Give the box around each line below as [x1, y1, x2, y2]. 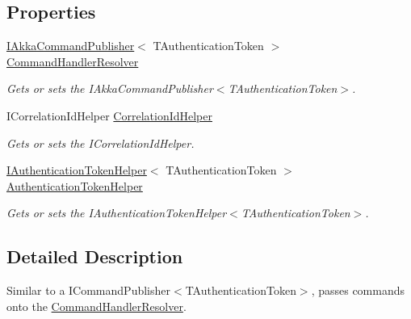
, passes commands [311, 282, 405, 299]
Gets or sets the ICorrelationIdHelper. [6, 134, 195, 151]
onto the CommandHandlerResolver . [6, 297, 187, 314]
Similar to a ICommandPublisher [6, 282, 170, 299]
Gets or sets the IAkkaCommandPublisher [6, 80, 213, 97]
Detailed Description [6, 244, 183, 269]
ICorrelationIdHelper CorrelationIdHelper [6, 107, 212, 124]
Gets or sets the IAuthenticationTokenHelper [6, 204, 227, 221]
